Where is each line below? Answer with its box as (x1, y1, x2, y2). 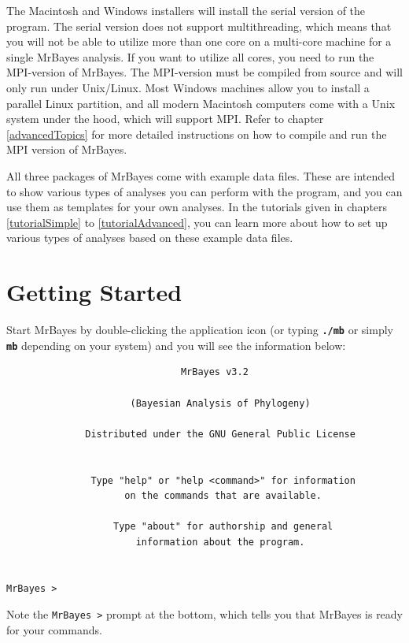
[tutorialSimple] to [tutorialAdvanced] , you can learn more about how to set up (6, 214, 388, 230)
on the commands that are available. (124, 490, 322, 502)
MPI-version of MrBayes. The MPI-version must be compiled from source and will (6, 64, 403, 80)
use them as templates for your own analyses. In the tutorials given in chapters (6, 199, 388, 215)
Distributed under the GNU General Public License (85, 428, 356, 440)
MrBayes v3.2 (180, 366, 249, 378)
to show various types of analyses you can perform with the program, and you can (6, 183, 403, 199)
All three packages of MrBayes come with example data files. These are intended (6, 167, 396, 184)
